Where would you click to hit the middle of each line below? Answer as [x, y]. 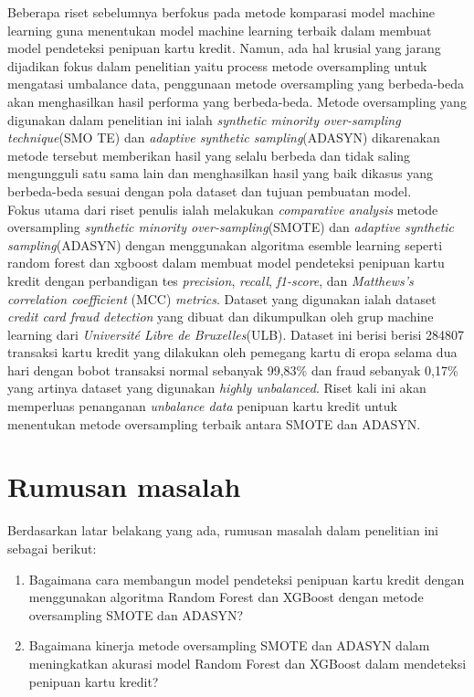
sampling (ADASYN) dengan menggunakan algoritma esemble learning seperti [225, 244]
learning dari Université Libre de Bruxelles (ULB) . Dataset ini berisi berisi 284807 [236, 334]
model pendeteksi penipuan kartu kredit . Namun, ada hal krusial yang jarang [224, 48]
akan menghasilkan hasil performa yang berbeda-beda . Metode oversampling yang [237, 101]
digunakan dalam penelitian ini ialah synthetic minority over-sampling [204, 119]
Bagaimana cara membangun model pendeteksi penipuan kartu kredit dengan [247, 579]
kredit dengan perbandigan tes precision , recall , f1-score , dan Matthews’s [211, 280]
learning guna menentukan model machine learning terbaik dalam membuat [220, 30]
